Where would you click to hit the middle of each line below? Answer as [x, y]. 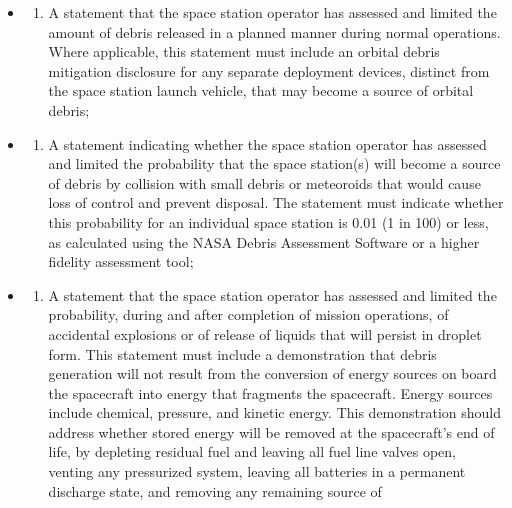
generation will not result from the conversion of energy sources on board [272, 373]
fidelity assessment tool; [121, 261]
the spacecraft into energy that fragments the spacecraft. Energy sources [270, 392]
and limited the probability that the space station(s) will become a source [274, 163]
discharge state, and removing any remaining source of [215, 490]
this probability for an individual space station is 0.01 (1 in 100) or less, [268, 221]
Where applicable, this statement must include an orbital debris [244, 51]
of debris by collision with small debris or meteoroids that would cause [264, 182]
